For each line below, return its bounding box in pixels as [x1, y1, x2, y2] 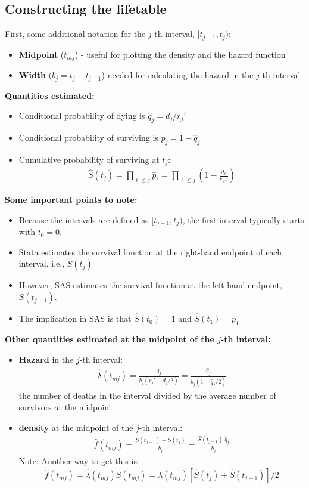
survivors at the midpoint [18, 401, 112, 413]
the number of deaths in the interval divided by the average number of [18, 389, 276, 401]
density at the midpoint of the [18, 421, 133, 433]
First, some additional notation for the [5, 27, 146, 40]
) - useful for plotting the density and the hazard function [74, 48, 286, 60]
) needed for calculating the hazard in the [101, 69, 254, 81]
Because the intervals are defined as [18, 213, 149, 226]
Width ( [18, 69, 52, 81]
